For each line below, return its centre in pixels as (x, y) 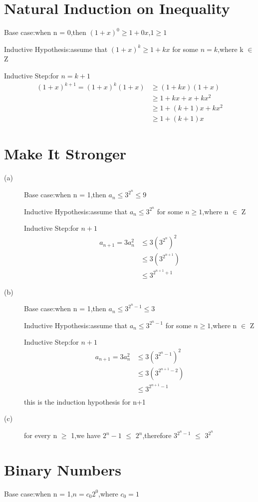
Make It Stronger (65, 154)
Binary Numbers (63, 469)
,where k (230, 49)
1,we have (86, 435)
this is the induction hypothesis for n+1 (85, 401)
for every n (41, 435)
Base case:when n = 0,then (45, 32)
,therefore (157, 435)
